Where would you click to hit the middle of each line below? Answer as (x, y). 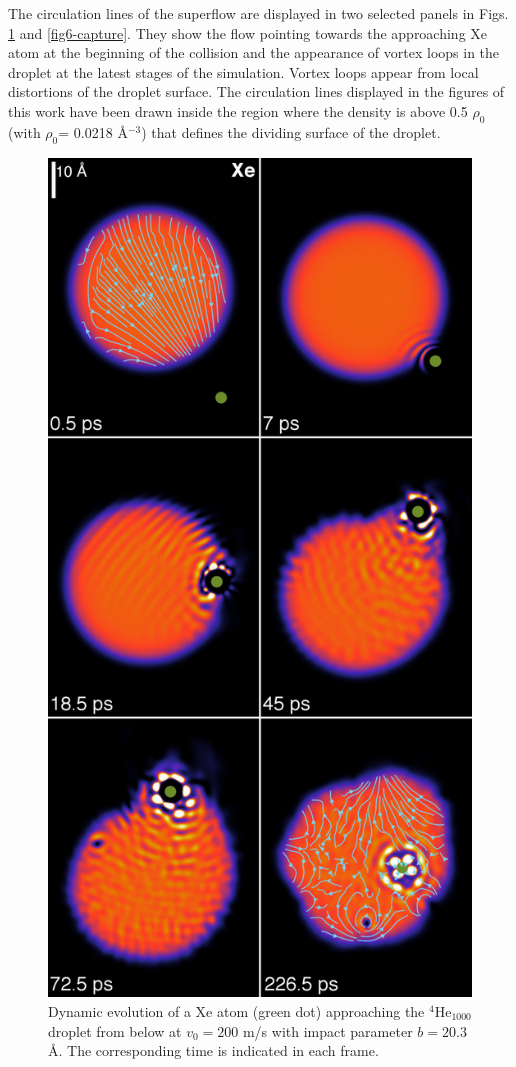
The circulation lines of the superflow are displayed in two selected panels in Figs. (258, 13)
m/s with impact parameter (327, 1030)
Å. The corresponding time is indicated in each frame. (213, 1050)
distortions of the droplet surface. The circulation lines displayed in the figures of (256, 91)
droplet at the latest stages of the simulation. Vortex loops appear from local (243, 71)
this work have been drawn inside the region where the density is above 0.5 (238, 110)
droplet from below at (115, 1030)
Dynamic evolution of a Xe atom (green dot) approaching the (236, 1010)
